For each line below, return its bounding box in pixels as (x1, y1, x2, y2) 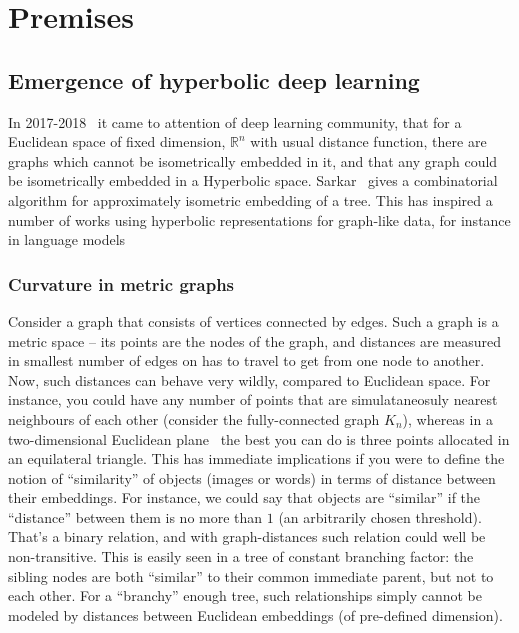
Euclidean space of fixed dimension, (8, 131, 226, 152)
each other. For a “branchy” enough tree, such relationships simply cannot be (8, 585, 482, 606)
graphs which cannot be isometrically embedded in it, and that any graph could (8, 150, 498, 171)
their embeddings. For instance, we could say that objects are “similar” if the (8, 487, 481, 508)
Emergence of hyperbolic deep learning (8, 64, 420, 95)
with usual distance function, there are (250, 131, 487, 152)
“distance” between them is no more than (8, 506, 263, 527)
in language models (8, 229, 126, 250)
